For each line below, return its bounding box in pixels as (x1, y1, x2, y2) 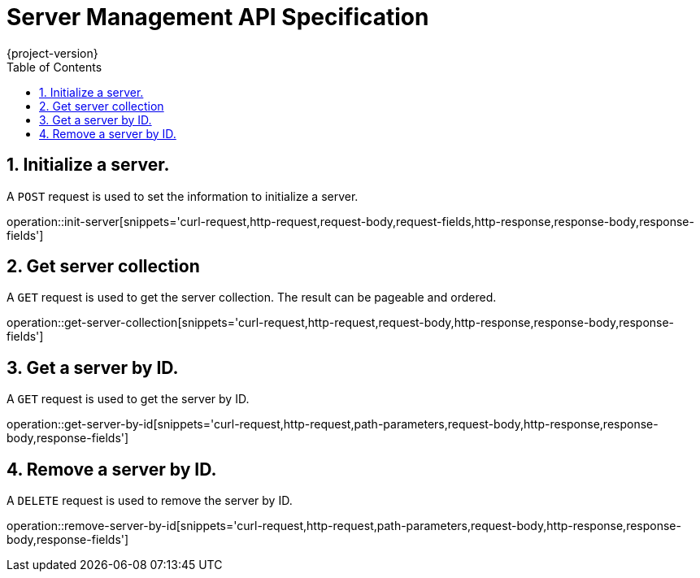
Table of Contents (7, 59, 102, 74)
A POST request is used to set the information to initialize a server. (7, 189, 359, 203)
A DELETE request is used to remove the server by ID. (7, 493, 293, 508)
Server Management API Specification (7, 3, 429, 31)
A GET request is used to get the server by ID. (7, 392, 250, 406)
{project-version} (7, 46, 98, 60)
